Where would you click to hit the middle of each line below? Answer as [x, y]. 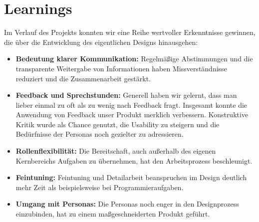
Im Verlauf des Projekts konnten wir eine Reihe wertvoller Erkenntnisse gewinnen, [130, 32]
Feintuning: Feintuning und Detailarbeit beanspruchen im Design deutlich [131, 177]
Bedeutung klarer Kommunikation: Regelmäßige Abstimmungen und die [134, 59]
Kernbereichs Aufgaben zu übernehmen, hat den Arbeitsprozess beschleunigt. [134, 160]
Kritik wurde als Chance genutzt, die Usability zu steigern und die [118, 124]
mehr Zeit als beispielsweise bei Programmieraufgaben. [100, 187]
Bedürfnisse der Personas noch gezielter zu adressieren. [100, 134]
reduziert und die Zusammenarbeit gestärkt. [83, 78]
